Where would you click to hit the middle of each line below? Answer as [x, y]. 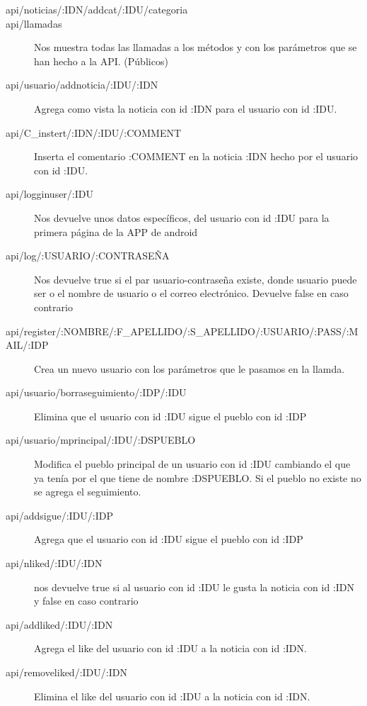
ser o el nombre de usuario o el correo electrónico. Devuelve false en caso [191, 293]
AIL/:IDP [27, 345]
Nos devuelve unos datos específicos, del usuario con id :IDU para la [182, 217]
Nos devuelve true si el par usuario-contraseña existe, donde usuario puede [196, 279]
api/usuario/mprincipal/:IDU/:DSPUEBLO [101, 440]
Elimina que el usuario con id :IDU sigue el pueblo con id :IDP [170, 416]
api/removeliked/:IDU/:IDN [66, 672]
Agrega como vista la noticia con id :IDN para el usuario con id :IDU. [186, 108]
